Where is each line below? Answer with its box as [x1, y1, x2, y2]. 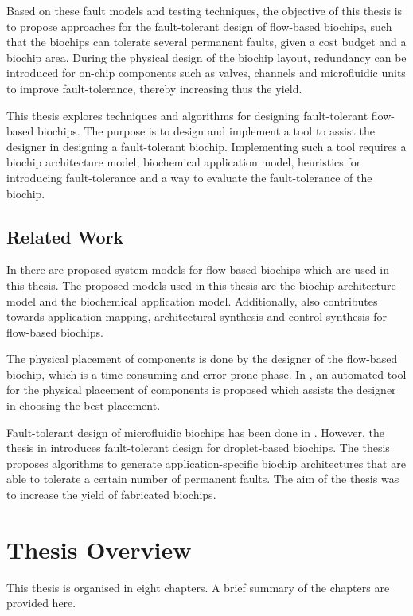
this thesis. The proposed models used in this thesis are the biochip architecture [6, 276, 396, 293]
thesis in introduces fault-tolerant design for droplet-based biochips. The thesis [6, 439, 390, 456]
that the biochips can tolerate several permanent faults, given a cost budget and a [6, 33, 407, 50]
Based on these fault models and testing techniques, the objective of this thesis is [6, 2, 403, 18]
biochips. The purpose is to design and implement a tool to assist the [37, 123, 376, 139]
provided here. [6, 595, 76, 611]
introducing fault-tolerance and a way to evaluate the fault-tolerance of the [6, 169, 372, 185]
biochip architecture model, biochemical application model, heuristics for [6, 154, 361, 170]
